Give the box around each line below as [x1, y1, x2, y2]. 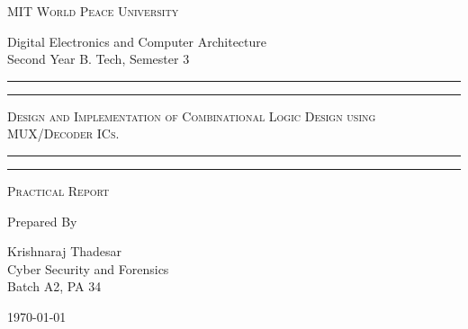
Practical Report [7, 181, 110, 200]
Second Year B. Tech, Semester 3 [7, 49, 190, 68]
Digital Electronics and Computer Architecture [7, 31, 267, 50]
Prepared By [7, 211, 77, 230]
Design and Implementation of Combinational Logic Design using [7, 106, 376, 125]
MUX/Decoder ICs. [7, 124, 120, 143]
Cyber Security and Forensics [7, 259, 169, 278]
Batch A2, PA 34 [7, 277, 102, 296]
